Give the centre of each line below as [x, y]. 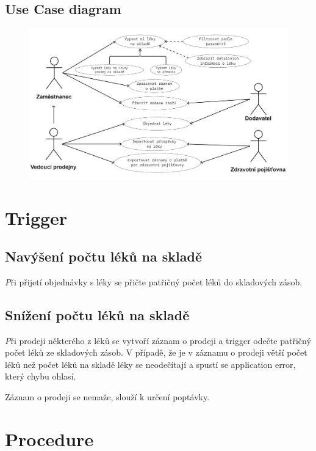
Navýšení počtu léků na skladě [104, 256]
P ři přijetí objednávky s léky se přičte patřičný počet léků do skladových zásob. [154, 281]
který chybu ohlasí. [41, 376]
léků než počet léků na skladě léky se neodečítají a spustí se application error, [150, 364]
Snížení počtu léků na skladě [97, 314]
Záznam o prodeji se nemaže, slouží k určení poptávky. [107, 397]
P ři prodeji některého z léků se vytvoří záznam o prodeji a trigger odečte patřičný [158, 340]
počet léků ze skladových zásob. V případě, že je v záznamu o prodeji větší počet [156, 352]
